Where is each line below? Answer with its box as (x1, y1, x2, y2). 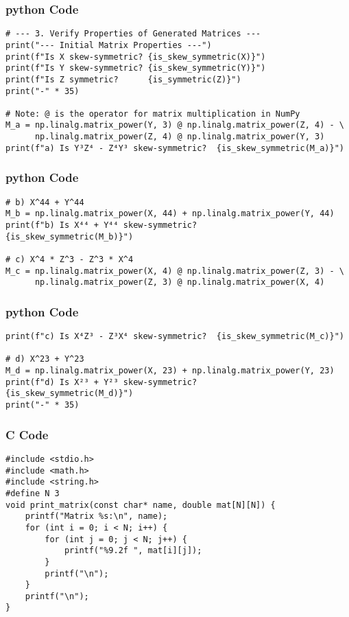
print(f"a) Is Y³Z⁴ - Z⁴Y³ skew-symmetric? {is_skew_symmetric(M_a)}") (5, 143, 344, 153)
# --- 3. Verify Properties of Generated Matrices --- (5, 29, 261, 39)
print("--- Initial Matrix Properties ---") (5, 40, 212, 50)
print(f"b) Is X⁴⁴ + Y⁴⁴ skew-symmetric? (5, 220, 197, 230)
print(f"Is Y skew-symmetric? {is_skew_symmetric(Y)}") (5, 63, 266, 73)
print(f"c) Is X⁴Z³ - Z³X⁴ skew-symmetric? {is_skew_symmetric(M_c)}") (5, 331, 344, 342)
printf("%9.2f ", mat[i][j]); (64, 546, 202, 556)
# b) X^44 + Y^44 (5, 197, 84, 207)
